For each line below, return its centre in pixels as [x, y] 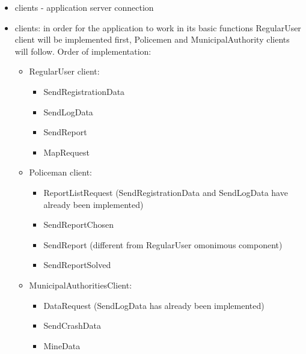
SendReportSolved [77, 265]
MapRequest [66, 152]
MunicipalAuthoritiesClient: [81, 285]
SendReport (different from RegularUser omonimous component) [163, 244]
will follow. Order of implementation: [83, 51]
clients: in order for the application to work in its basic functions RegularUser [158, 27]
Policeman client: [61, 172]
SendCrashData [72, 325]
